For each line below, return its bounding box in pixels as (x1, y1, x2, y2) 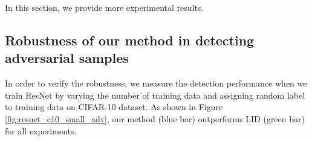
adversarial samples (5, 48, 129, 67)
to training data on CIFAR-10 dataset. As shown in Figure (5, 100, 223, 113)
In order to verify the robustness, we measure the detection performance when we (5, 77, 307, 90)
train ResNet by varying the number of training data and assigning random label (5, 88, 305, 101)
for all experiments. (5, 124, 77, 137)
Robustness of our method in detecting (5, 30, 255, 49)
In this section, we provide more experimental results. (5, 1, 204, 13)
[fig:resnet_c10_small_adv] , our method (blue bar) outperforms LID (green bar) (5, 112, 305, 125)
